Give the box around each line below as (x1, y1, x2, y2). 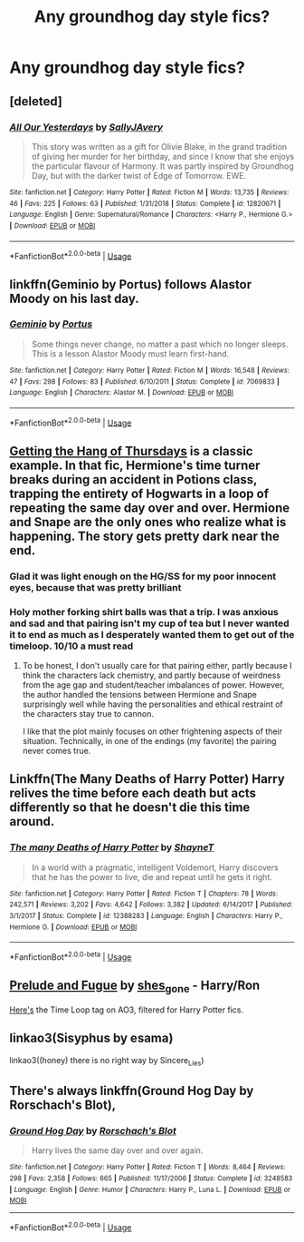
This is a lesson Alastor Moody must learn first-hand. (31, 347, 230, 359)
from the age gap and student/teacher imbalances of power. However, (22, 680, 285, 690)
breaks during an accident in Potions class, (9, 472, 258, 487)
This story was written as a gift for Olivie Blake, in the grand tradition (31, 141, 288, 152)
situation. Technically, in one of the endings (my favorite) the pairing (22, 736, 277, 747)
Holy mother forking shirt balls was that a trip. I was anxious (9, 605, 279, 618)
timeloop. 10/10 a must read (9, 640, 134, 652)
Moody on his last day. (9, 290, 140, 306)
